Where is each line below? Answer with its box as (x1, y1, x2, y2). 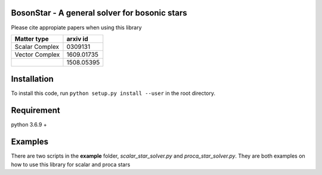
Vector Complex (14, 50, 60, 59)
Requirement (11, 105, 61, 116)
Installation (11, 74, 54, 84)
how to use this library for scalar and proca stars (11, 161, 131, 168)
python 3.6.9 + (11, 121, 47, 128)
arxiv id (66, 35, 89, 43)
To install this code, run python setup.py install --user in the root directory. (11, 90, 216, 97)
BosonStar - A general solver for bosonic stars (11, 8, 187, 18)
